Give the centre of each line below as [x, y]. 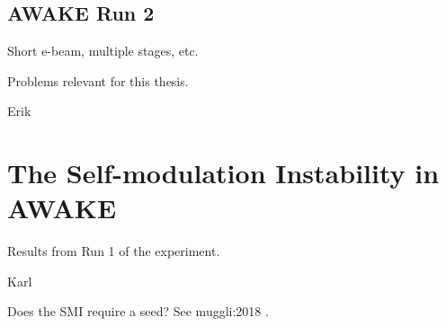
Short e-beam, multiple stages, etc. [103, 51]
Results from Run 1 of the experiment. [114, 251]
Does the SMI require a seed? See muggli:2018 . [138, 311]
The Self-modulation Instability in [223, 173]
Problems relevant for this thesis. [98, 80]
